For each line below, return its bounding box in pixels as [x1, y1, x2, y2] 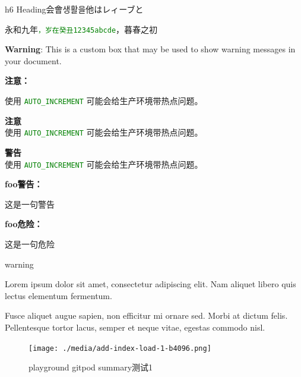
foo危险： [5, 218, 43, 230]
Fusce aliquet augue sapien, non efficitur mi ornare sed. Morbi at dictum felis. [5, 309, 288, 322]
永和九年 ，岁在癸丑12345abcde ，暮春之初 [5, 23, 158, 35]
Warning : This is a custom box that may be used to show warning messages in [5, 43, 296, 55]
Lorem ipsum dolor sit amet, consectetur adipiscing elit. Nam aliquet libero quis [5, 278, 296, 290]
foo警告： [5, 178, 43, 190]
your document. [5, 54, 62, 67]
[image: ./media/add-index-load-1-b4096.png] [28, 344, 211, 353]
